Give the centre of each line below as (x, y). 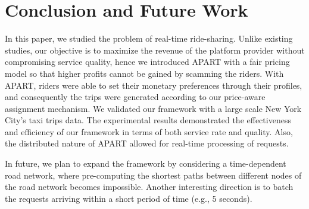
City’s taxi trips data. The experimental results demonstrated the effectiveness (148, 120)
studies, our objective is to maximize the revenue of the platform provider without (155, 50)
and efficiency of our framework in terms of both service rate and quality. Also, (149, 131)
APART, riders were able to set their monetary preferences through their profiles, (154, 85)
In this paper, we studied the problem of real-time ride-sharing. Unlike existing (149, 38)
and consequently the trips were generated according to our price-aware (135, 97)
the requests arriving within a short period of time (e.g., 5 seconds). (129, 198)
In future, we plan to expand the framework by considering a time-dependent (146, 163)
